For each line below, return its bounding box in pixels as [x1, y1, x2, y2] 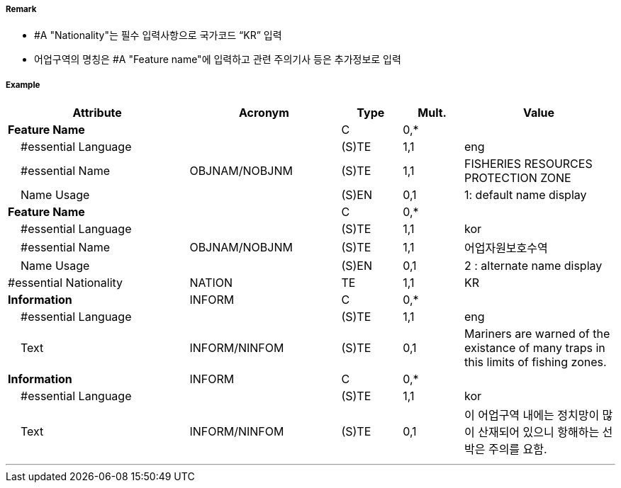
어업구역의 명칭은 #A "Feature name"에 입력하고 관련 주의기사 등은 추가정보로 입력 [34, 53, 401, 66]
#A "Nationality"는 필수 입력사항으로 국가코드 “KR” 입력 [34, 29, 282, 42]
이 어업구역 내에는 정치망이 [464, 408, 600, 423]
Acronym [238, 106, 289, 120]
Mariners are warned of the [464, 327, 610, 341]
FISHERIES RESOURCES [464, 157, 593, 171]
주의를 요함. [488, 442, 547, 457]
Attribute [72, 106, 122, 120]
